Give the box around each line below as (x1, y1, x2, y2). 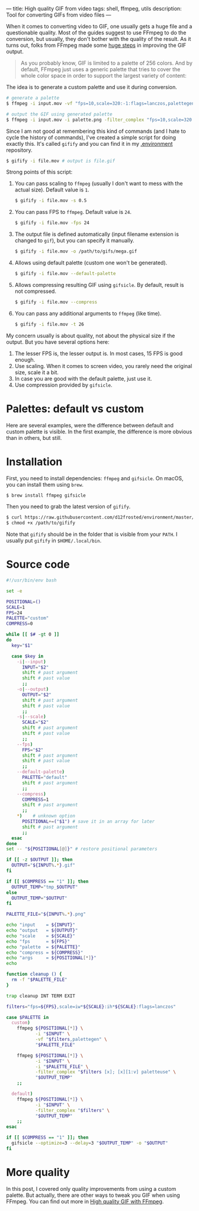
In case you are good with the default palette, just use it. (14, 375, 152, 382)
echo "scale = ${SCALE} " (6, 933, 76, 939)
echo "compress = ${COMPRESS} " (6, 950, 84, 956)
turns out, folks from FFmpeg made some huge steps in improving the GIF (6, 41, 187, 49)
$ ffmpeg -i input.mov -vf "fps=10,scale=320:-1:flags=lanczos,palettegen (6, 100, 195, 106)
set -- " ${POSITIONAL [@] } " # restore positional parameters (6, 846, 158, 852)
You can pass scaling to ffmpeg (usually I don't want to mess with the (14, 180, 183, 187)
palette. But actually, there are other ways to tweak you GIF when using (6, 1191, 181, 1199)
